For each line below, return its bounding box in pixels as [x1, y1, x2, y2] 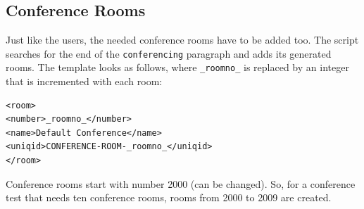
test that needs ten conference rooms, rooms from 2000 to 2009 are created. [6, 190, 332, 205]
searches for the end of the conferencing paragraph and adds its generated [6, 46, 332, 61]
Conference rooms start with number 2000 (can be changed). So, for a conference [6, 176, 356, 191]
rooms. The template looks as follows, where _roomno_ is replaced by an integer [6, 60, 349, 75]
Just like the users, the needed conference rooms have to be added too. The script [6, 32, 359, 47]
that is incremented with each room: [6, 74, 163, 89]
